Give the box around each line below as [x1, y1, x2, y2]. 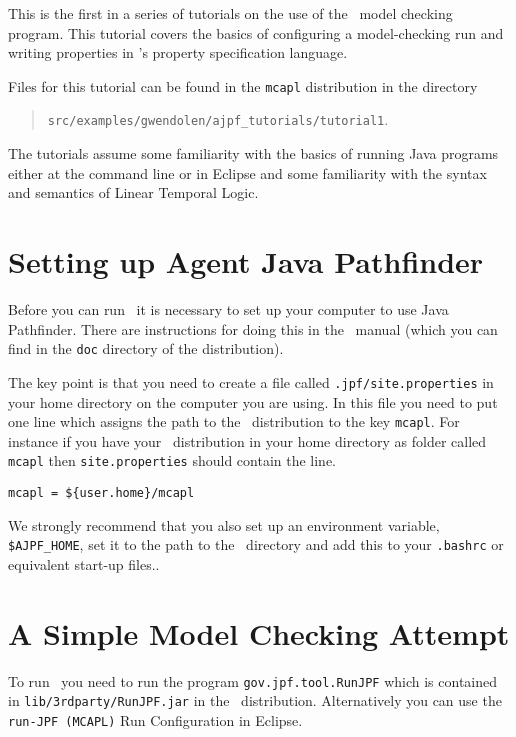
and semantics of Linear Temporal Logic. [8, 182, 259, 203]
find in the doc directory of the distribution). [8, 338, 284, 359]
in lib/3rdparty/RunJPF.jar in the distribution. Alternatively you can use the [8, 690, 502, 711]
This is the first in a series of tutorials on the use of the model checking [8, 3, 453, 23]
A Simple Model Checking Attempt [8, 612, 510, 653]
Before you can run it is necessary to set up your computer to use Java [8, 299, 449, 319]
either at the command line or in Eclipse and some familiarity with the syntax [8, 162, 487, 183]
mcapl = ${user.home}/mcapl [8, 486, 195, 500]
